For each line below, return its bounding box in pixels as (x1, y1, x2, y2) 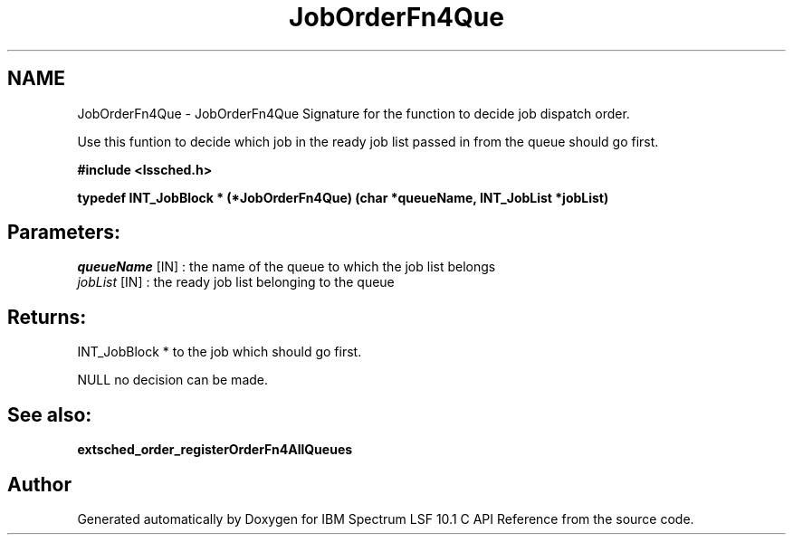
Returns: (7, 305, 87, 328)
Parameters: (7, 221, 120, 244)
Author (7, 472, 72, 496)
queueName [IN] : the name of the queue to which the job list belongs (77, 259, 496, 275)
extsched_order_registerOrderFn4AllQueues (77, 442, 353, 458)
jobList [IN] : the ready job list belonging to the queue (77, 274, 395, 290)
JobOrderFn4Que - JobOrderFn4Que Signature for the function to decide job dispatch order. (77, 105, 630, 121)
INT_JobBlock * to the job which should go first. (77, 344, 362, 360)
